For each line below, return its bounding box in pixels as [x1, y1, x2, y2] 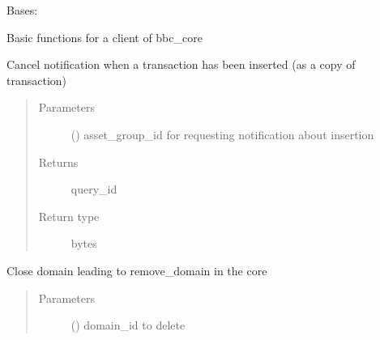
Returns [38, 153, 79, 170]
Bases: [6, 2, 38, 18]
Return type [38, 207, 100, 224]
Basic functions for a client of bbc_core [6, 28, 203, 45]
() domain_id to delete [70, 317, 186, 334]
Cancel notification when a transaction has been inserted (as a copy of [6, 56, 356, 73]
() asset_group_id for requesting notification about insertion [70, 125, 374, 142]
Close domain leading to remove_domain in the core [6, 261, 267, 278]
